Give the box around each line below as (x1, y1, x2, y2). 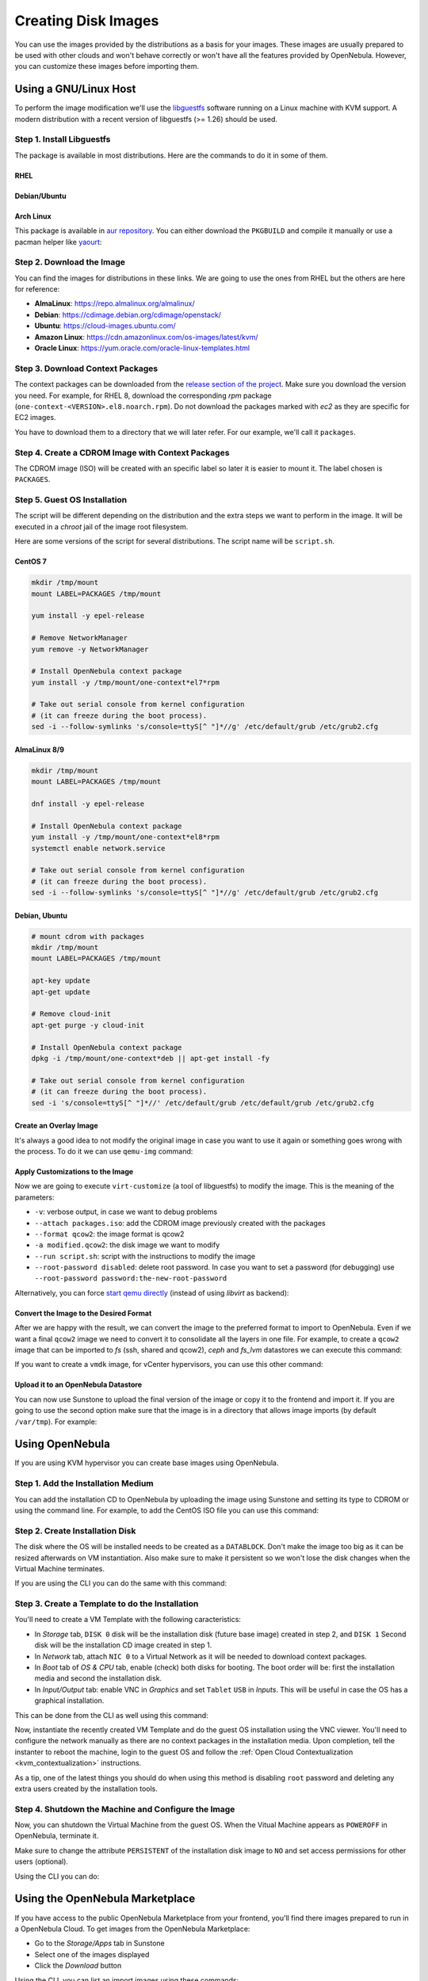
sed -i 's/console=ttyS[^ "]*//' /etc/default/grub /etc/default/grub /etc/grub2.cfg (31, 1098, 374, 1107)
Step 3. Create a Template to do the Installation (14, 1598, 199, 1609)
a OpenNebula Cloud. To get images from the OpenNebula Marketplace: (14, 1924, 250, 1933)
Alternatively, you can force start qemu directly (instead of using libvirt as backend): (14, 1288, 289, 1297)
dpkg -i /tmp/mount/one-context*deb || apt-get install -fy (31, 1054, 270, 1063)
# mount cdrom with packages (31, 932, 145, 941)
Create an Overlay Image (14, 1121, 98, 1131)
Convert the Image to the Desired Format (14, 1308, 152, 1318)
